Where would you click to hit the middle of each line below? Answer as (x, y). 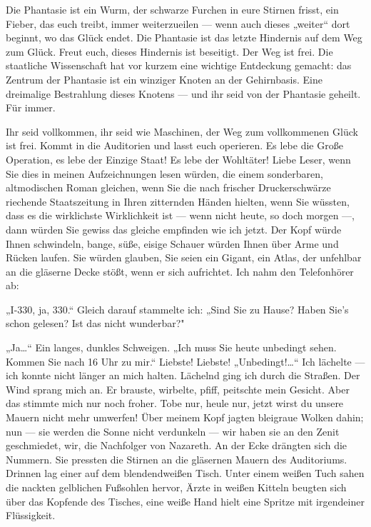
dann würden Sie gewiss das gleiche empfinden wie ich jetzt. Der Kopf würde (174, 229)
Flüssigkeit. (31, 515)
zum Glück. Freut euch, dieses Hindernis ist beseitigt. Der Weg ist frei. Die (169, 51)
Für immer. (31, 107)
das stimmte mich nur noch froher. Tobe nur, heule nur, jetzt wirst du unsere (175, 403)
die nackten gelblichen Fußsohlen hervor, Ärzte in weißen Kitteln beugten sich (176, 487)
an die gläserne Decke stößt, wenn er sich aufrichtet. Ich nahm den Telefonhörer (180, 271)
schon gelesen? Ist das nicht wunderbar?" (95, 323)
